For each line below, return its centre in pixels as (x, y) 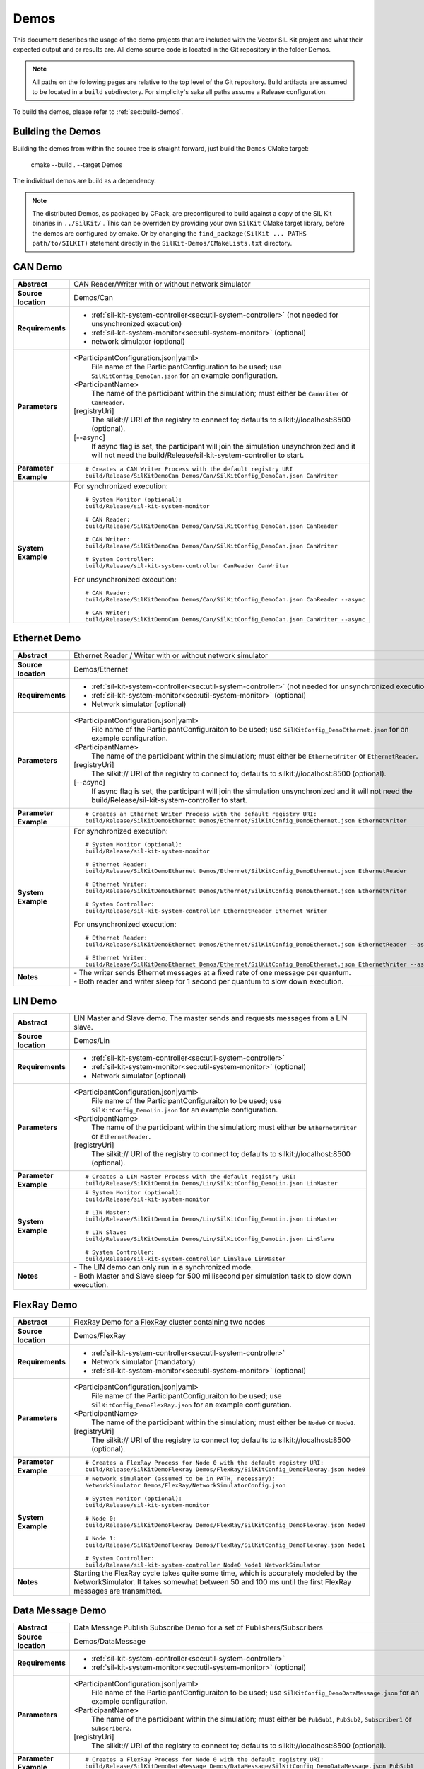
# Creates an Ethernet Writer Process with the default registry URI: (201, 814)
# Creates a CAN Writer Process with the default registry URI (189, 469)
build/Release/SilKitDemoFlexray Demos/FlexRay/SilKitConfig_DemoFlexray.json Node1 (225, 1545)
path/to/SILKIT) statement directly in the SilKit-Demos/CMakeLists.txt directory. (162, 243)
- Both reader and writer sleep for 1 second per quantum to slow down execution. (208, 981)
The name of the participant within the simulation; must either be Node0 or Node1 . (223, 1422)
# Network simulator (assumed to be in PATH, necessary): (180, 1479)
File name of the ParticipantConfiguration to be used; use (186, 367)
